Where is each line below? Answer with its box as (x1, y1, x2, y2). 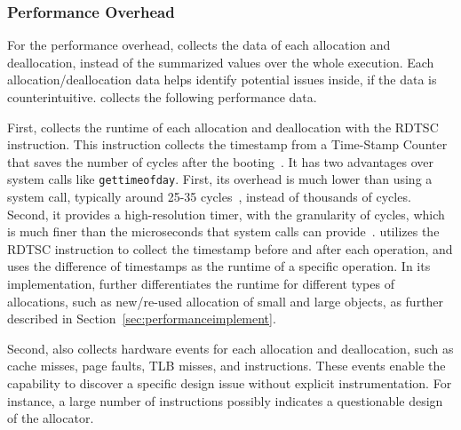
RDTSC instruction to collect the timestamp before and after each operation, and (7, 239, 453, 258)
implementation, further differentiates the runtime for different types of (7, 275, 394, 292)
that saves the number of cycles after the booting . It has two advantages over (7, 152, 433, 171)
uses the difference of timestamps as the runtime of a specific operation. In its (7, 257, 431, 275)
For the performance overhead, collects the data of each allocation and (7, 36, 391, 54)
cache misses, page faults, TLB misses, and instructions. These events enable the (7, 356, 446, 375)
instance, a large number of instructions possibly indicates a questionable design (7, 391, 443, 410)
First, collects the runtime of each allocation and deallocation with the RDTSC (7, 117, 439, 136)
